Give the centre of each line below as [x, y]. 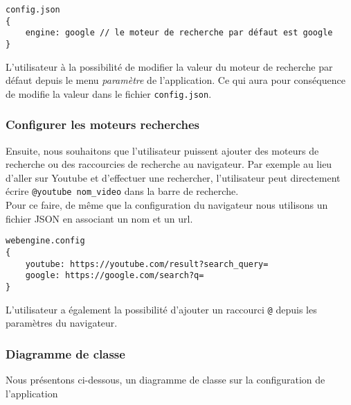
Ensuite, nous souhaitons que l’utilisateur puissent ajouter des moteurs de [162, 150]
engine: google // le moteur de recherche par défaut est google [179, 33]
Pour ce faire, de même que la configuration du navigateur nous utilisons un [167, 205]
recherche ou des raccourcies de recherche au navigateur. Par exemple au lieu [169, 164]
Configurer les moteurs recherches [102, 124]
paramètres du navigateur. [62, 323]
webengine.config [45, 241]
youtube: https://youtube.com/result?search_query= [147, 264]
